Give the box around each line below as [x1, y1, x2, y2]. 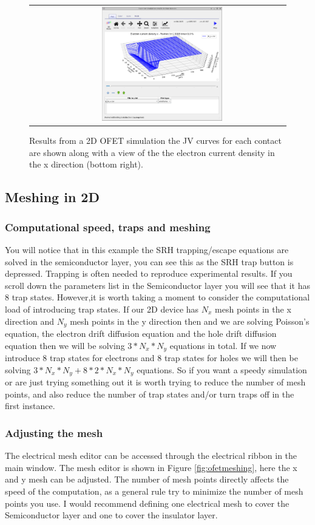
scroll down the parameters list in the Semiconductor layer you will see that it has [5, 279, 310, 291]
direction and [5, 314, 54, 327]
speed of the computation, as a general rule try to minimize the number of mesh [5, 484, 303, 497]
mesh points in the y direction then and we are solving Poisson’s [70, 314, 310, 327]
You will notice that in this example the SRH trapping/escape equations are [5, 243, 289, 256]
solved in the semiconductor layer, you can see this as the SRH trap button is [5, 255, 294, 268]
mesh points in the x [215, 303, 291, 316]
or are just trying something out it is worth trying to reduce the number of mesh [5, 376, 306, 388]
